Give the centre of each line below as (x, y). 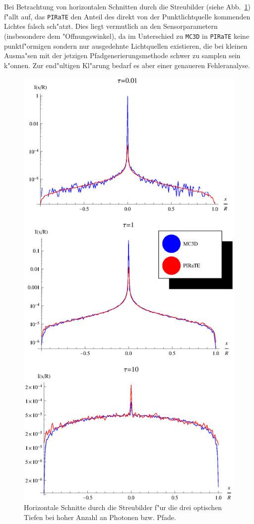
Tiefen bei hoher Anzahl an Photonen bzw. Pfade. (100, 517)
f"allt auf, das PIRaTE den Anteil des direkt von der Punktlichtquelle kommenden (127, 16)
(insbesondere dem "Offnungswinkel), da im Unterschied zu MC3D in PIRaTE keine (127, 36)
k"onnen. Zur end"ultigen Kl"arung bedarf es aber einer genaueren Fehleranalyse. (127, 65)
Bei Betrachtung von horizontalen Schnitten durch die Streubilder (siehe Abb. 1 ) (127, 6)
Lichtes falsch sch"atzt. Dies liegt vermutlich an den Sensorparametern (111, 26)
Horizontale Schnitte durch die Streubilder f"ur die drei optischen (123, 507)
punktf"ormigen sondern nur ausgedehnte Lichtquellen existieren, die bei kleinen (126, 45)
